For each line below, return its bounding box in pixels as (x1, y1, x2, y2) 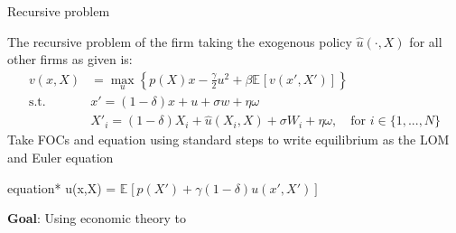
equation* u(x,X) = (7, 178, 116, 197)
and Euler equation (7, 147, 114, 166)
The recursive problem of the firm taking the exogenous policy (7, 32, 352, 51)
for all (409, 32, 442, 51)
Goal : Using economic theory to (7, 209, 186, 228)
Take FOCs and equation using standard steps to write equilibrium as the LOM (7, 130, 450, 149)
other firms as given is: (7, 50, 133, 69)
